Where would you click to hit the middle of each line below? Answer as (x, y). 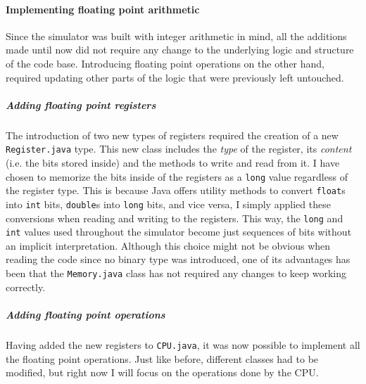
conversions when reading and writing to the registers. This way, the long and (175, 218)
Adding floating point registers (81, 104)
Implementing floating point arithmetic (103, 9)
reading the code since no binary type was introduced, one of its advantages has (178, 259)
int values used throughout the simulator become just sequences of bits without (179, 232)
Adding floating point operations (86, 314)
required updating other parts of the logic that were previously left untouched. (175, 77)
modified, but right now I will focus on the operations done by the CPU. (162, 372)
